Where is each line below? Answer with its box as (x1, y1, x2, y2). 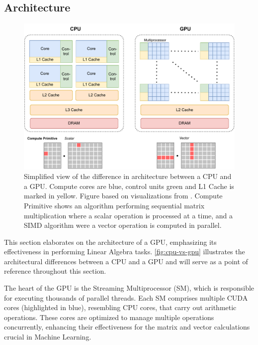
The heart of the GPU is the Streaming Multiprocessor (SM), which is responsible (4, 283, 255, 293)
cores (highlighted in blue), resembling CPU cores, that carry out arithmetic (4, 302, 237, 313)
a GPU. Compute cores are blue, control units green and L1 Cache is (24, 180, 234, 191)
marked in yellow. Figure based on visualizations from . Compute (24, 190, 223, 201)
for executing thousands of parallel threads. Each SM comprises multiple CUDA (4, 292, 248, 303)
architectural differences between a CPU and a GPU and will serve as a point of (4, 256, 248, 266)
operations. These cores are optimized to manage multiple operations (4, 312, 214, 322)
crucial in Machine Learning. (4, 332, 91, 342)
